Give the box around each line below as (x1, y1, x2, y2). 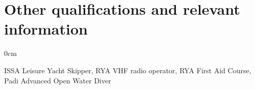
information (4, 18, 88, 39)
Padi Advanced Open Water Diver (4, 75, 111, 85)
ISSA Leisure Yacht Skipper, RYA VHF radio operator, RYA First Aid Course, (4, 65, 251, 75)
